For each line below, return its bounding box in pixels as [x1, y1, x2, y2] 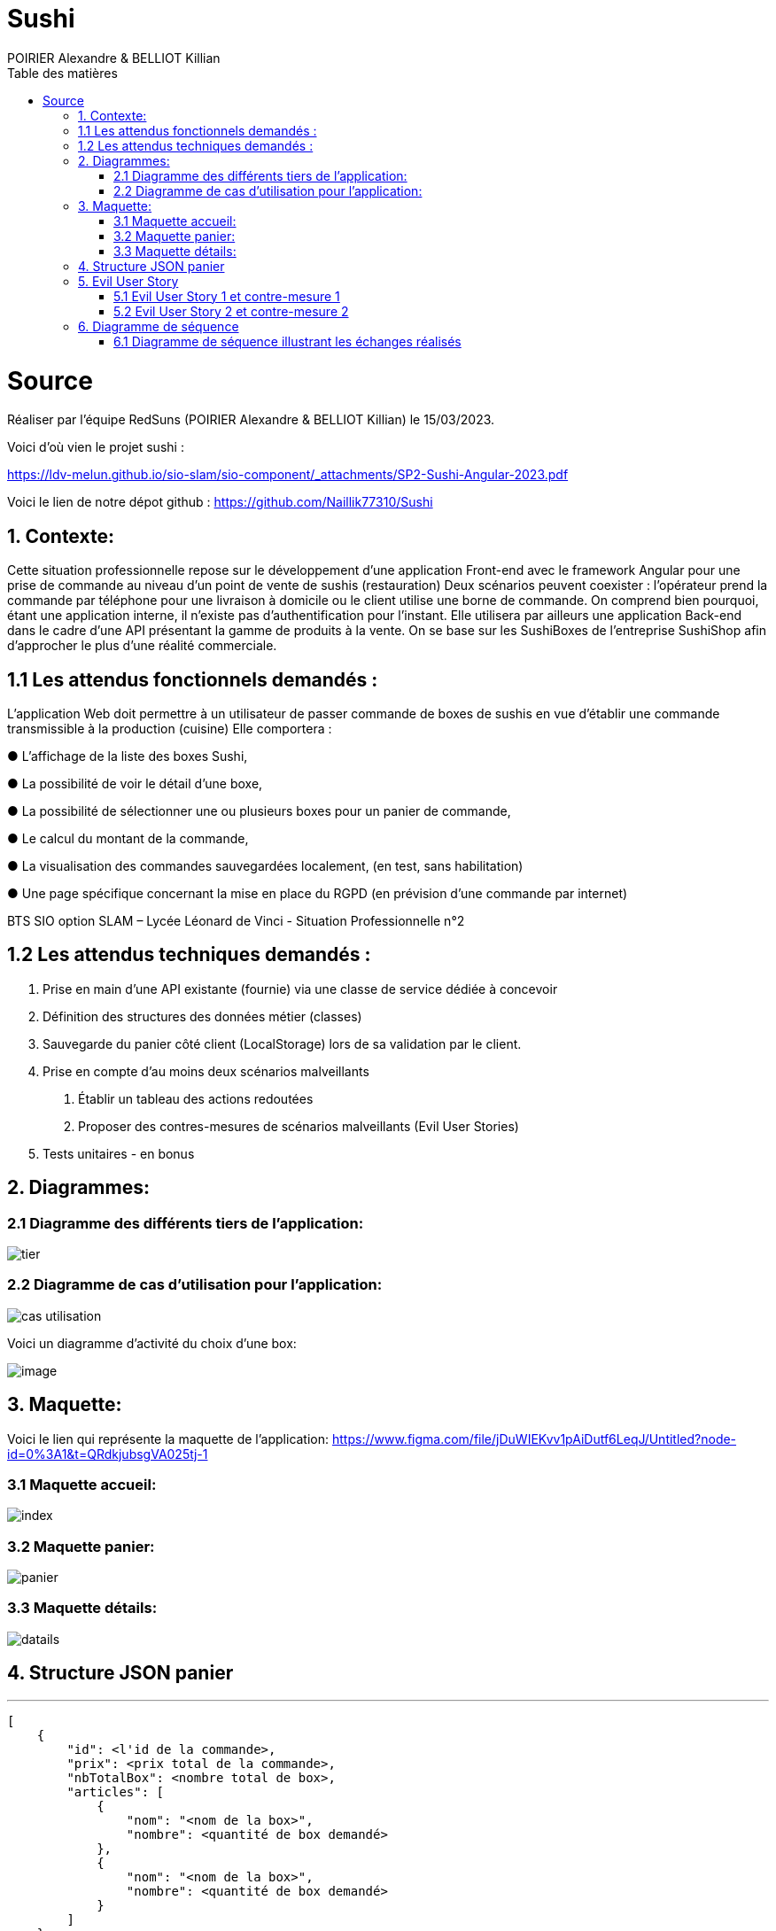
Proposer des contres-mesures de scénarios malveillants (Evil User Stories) [78, 1118, 519, 1134]
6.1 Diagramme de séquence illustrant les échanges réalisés [113, 333, 462, 349]
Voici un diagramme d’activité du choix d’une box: [7, 1335, 297, 1351]
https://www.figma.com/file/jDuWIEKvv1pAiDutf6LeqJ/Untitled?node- [331, 1431, 737, 1446]
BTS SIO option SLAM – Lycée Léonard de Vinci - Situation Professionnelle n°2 [7, 912, 465, 928]
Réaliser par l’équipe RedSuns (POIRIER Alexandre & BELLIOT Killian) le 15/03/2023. [7, 412, 495, 428]
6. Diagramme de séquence [78, 318, 239, 334]
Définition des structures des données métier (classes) [43, 1008, 362, 1024]
